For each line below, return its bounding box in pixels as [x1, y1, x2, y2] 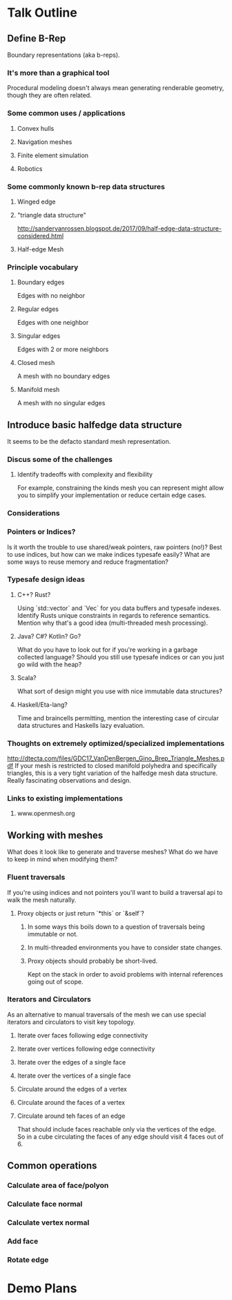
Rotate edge [7, 1255, 49, 1265]
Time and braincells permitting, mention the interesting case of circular [17, 713, 220, 722]
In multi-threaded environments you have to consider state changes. [27, 943, 223, 952]
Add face [7, 1236, 39, 1246]
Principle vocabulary [7, 262, 79, 271]
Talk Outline [7, 5, 77, 21]
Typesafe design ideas [7, 575, 85, 585]
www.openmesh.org [17, 809, 75, 818]
